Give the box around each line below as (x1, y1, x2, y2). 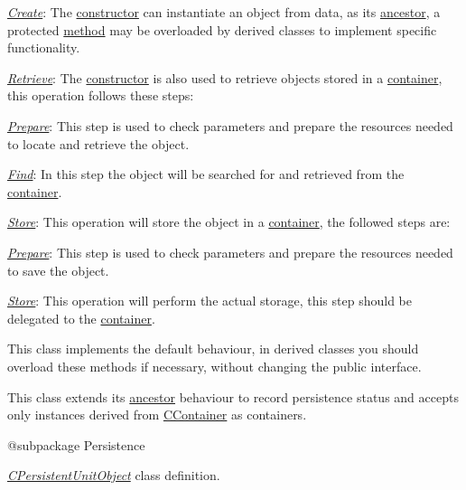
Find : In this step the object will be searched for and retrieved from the (7, 165, 405, 184)
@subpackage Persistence (7, 435, 145, 454)
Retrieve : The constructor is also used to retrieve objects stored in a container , (7, 68, 443, 87)
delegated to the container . (7, 308, 155, 327)
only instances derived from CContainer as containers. (7, 405, 307, 424)
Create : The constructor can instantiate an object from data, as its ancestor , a (7, 3, 441, 21)
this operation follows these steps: (7, 86, 194, 105)
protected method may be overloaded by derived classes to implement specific (7, 20, 437, 39)
